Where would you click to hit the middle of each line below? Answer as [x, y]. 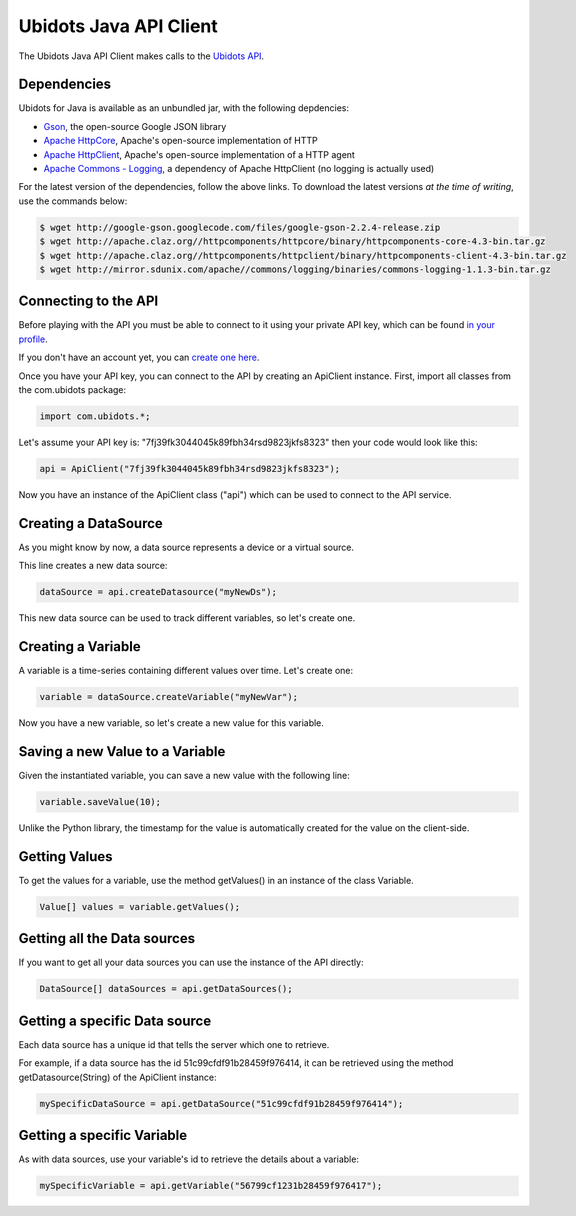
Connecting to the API [88, 301]
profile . [33, 339]
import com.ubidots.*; [95, 416]
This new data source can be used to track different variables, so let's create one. [187, 618]
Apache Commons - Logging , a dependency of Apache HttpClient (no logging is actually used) [239, 169]
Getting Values [66, 856]
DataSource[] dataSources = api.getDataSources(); [166, 989]
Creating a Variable [79, 646]
